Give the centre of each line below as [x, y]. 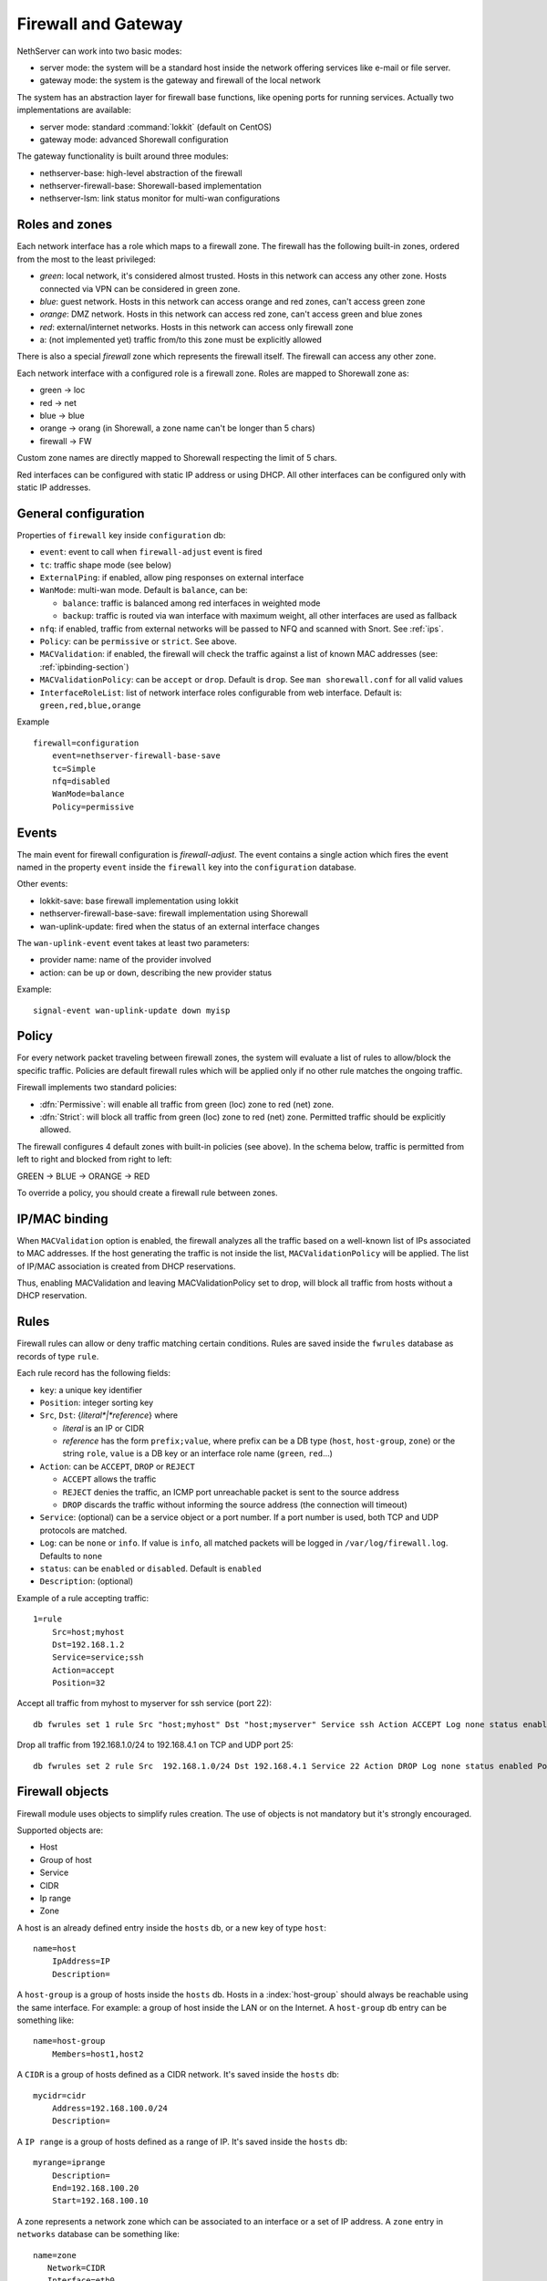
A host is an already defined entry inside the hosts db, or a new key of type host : [172, 1927]
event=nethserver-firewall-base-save [136, 756]
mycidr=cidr [60, 2095]
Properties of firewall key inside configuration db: [121, 535]
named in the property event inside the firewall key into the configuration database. [187, 868]
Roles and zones [65, 225]
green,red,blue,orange [90, 705]
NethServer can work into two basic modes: [99, 51]
